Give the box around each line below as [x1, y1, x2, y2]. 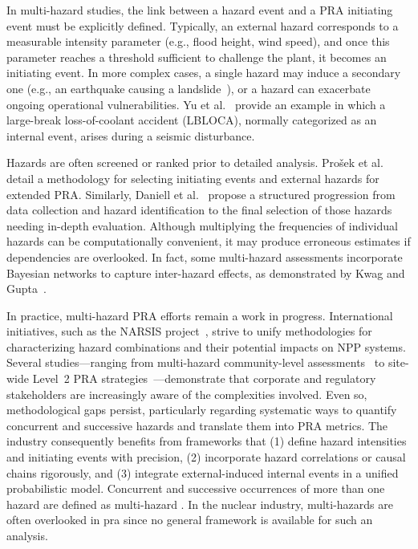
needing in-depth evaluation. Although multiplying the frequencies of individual [6, 217, 398, 234]
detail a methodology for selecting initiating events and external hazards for [6, 169, 379, 186]
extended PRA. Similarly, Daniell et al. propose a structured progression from [6, 185, 396, 202]
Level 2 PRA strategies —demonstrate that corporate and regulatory [32, 370, 376, 387]
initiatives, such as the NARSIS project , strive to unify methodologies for [6, 323, 372, 340]
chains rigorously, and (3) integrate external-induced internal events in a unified [6, 464, 399, 481]
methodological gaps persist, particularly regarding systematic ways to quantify [6, 401, 397, 418]
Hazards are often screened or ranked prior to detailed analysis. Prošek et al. [6, 154, 384, 171]
